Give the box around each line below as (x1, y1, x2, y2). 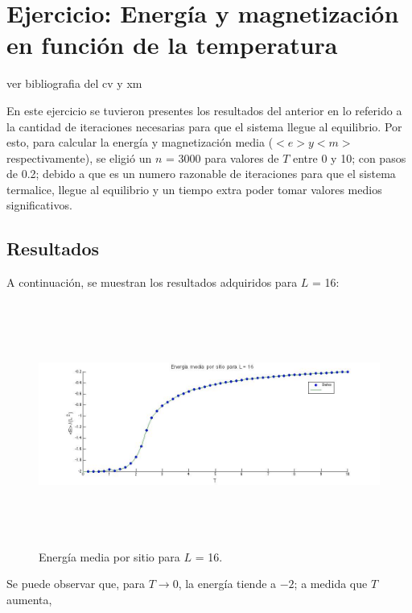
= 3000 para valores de (165, 149, 279, 166)
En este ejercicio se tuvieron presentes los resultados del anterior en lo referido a (6, 101, 402, 118)
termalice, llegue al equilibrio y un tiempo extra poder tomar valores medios (6, 180, 382, 197)
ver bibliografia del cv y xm (6, 75, 142, 92)
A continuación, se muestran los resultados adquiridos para (6, 274, 298, 291)
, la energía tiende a (178, 575, 277, 592)
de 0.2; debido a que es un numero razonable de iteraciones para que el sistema (6, 165, 396, 182)
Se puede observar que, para (6, 575, 146, 592)
